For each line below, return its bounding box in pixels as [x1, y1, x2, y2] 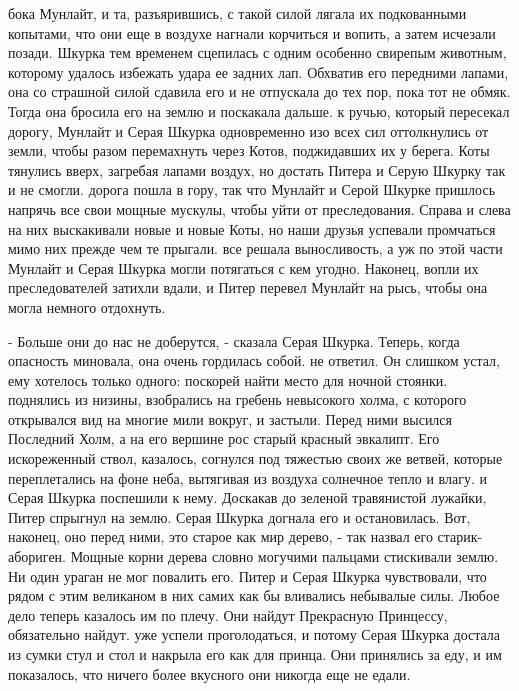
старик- [437, 526, 483, 547]
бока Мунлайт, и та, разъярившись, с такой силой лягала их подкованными [8, 3, 467, 23]
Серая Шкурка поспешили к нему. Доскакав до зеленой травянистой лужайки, [8, 487, 487, 508]
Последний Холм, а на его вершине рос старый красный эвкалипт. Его [8, 428, 440, 449]
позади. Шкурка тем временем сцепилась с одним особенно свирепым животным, [8, 42, 507, 63]
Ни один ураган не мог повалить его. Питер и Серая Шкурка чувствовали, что [8, 565, 487, 586]
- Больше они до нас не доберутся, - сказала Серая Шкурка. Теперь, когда [8, 330, 460, 351]
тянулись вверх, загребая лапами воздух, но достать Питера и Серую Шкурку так [8, 159, 506, 180]
